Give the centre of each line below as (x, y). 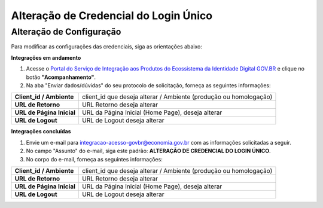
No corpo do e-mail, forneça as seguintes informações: (94, 159)
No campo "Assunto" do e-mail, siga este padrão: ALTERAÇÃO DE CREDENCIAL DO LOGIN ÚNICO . (148, 151)
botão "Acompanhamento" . (61, 77)
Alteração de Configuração (66, 32)
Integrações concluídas (41, 131)
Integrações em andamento (46, 57)
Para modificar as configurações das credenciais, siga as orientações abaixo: (107, 47)
